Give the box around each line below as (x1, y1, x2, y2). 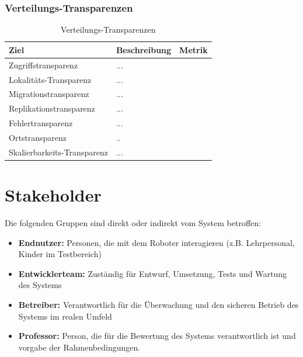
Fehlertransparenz (9, 117, 73, 129)
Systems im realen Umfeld (18, 310, 112, 322)
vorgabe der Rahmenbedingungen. (18, 341, 141, 353)
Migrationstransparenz (9, 88, 89, 100)
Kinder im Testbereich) (18, 248, 102, 260)
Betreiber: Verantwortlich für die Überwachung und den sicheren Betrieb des (18, 298, 299, 310)
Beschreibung (116, 43, 172, 56)
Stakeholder (5, 183, 102, 206)
